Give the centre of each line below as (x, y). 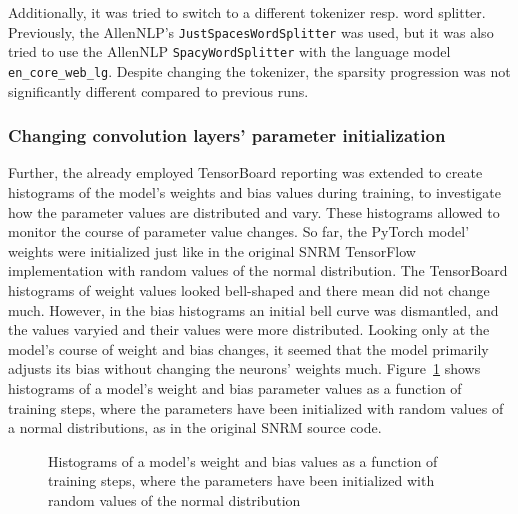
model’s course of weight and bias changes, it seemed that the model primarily (248, 348)
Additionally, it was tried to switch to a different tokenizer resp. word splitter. (247, 12)
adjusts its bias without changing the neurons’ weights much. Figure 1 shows (244, 368)
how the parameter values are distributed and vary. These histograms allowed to (254, 211)
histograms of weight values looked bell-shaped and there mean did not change (249, 289)
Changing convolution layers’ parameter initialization (227, 135)
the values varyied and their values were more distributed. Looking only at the (249, 329)
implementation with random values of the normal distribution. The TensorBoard (258, 270)
